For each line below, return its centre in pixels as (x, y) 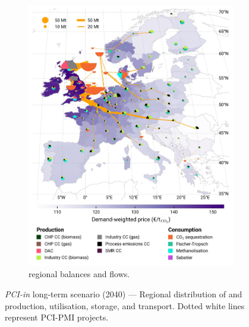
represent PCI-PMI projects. (57, 317)
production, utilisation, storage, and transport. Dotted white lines (125, 305)
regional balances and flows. (79, 274)
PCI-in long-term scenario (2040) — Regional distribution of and (124, 293)
